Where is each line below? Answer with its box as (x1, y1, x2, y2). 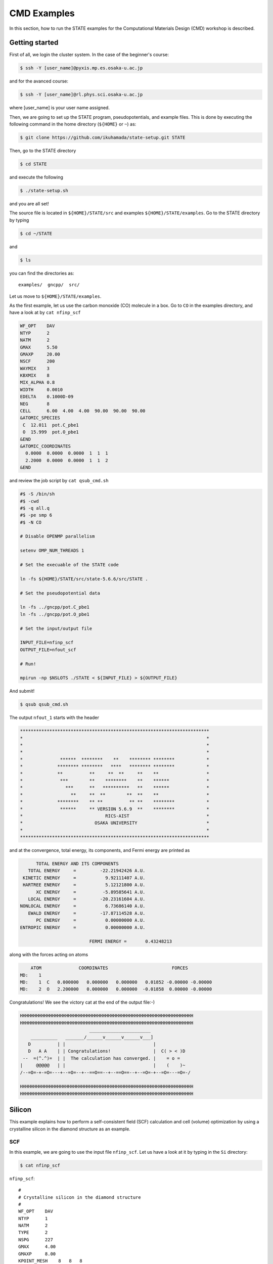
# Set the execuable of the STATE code (20, 562, 119, 568)
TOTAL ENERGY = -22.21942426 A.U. (28, 868, 146, 874)
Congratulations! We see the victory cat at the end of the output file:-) (9, 999, 155, 1006)
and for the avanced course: (9, 78, 68, 84)
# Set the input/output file (20, 625, 93, 631)
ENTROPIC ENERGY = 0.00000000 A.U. (20, 924, 146, 930)
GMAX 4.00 (18, 1244, 56, 1250)
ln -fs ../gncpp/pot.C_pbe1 (20, 604, 89, 610)
